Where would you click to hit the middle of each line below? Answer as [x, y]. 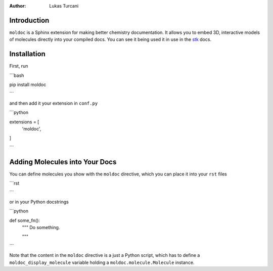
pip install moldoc [28, 84]
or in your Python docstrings [39, 202]
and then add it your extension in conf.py [54, 103]
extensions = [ [24, 122]
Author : [18, 6]
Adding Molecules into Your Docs [63, 162]
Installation [27, 54]
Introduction [29, 20]
